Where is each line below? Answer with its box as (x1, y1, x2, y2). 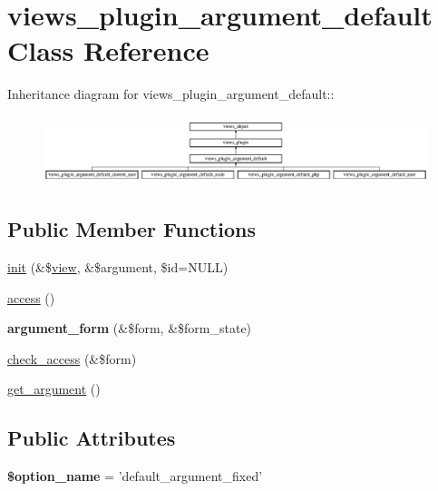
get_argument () (7, 379, 101, 398)
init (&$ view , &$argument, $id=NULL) (7, 258, 229, 277)
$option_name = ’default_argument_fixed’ (7, 466, 263, 486)
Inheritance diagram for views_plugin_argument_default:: (7, 84, 335, 103)
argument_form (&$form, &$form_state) (7, 319, 252, 338)
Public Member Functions (7, 215, 256, 243)
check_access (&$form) (7, 349, 137, 368)
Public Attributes (7, 424, 176, 452)
